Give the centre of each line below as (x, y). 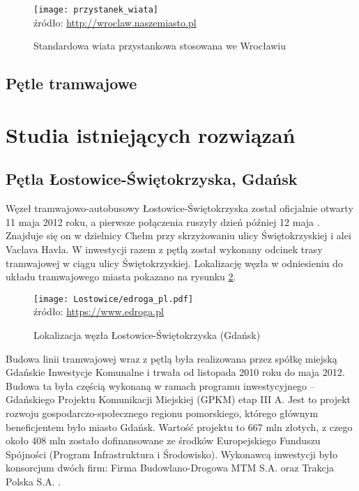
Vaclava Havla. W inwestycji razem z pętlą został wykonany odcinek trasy (164, 249)
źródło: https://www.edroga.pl (99, 311)
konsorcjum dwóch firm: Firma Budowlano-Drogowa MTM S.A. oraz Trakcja (170, 468)
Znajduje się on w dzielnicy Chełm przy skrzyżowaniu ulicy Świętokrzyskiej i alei (178, 235)
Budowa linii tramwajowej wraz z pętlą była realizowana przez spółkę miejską (171, 358)
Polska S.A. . (33, 481)
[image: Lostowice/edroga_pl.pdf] (114, 299)
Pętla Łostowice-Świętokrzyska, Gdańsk (152, 179)
